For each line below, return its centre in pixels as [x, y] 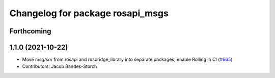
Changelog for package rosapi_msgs [89, 13]
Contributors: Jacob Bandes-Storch [60, 66]
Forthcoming [30, 31]
